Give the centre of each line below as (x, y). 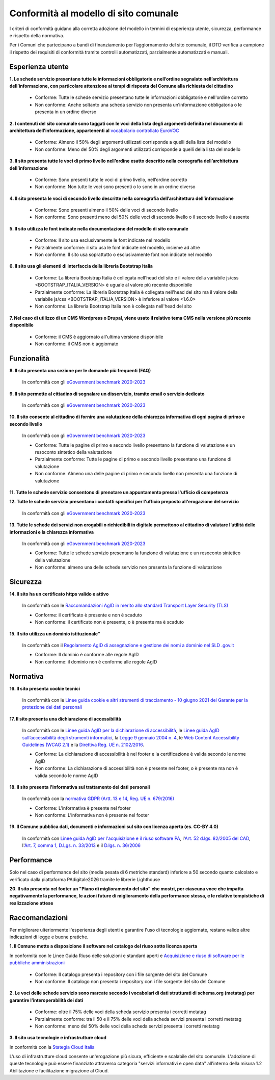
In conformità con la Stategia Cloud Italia (52, 1047)
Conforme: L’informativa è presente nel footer (83, 808)
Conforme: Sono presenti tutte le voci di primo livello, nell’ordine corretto (111, 179)
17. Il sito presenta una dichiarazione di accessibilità (65, 718)
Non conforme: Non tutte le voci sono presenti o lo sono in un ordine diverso (115, 187)
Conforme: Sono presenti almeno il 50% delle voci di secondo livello (106, 210)
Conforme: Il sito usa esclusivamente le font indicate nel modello (103, 240)
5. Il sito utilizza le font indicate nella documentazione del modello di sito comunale (99, 228)
